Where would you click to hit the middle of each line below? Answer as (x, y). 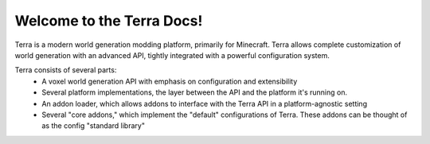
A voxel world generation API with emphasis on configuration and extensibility (170, 81)
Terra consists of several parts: (66, 70)
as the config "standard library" (93, 126)
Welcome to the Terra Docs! (109, 21)
